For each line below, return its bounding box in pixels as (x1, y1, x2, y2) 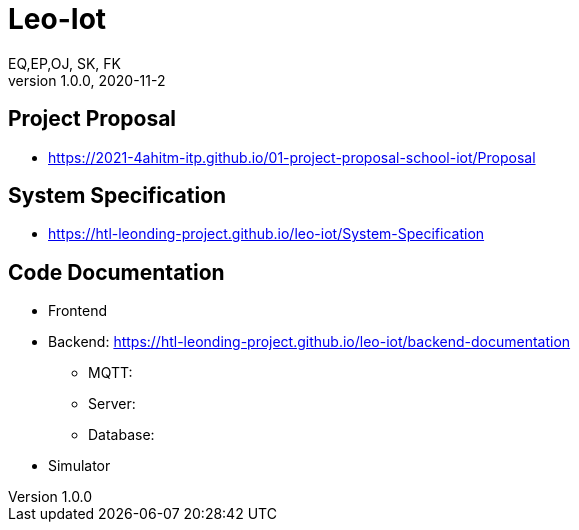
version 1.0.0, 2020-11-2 (8, 71, 166, 89)
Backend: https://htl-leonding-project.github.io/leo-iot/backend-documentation (48, 333, 571, 351)
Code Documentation (8, 259, 225, 285)
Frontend (48, 302, 108, 320)
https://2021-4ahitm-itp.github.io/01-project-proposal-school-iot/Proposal (48, 148, 536, 166)
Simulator (48, 457, 111, 475)
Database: (88, 426, 155, 444)
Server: (88, 395, 136, 413)
